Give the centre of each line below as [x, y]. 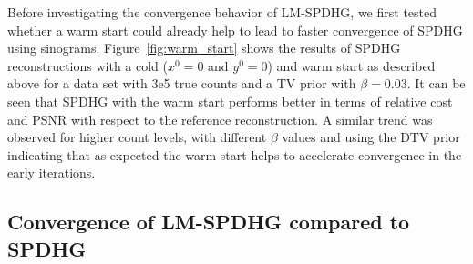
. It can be [436, 83]
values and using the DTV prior [371, 137]
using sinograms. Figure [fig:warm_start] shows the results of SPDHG [204, 48]
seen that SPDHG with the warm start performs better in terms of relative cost [230, 101]
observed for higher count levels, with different [137, 137]
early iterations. [51, 173]
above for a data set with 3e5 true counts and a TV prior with [182, 83]
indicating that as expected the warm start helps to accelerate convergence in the [235, 154]
